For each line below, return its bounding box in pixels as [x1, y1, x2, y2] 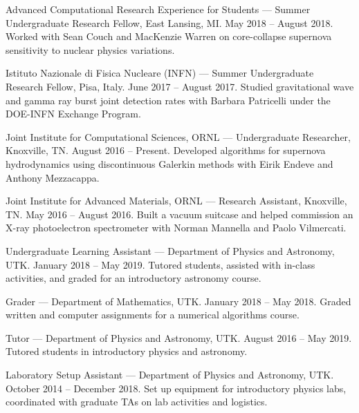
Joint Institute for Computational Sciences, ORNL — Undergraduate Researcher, [6, 129, 351, 144]
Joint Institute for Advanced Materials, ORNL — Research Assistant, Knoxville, [6, 193, 347, 208]
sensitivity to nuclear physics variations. [6, 42, 175, 57]
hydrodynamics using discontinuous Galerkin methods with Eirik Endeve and [6, 156, 333, 171]
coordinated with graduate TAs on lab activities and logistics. [6, 394, 268, 409]
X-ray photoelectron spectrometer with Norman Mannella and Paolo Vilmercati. [6, 220, 347, 235]
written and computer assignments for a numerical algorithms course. [6, 307, 300, 322]
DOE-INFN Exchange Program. [6, 106, 141, 121]
